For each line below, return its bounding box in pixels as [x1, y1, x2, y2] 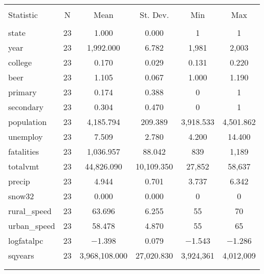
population [8, 116, 47, 128]
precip [8, 175, 30, 187]
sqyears [8, 249, 34, 261]
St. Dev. [139, 9, 169, 20]
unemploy [8, 131, 43, 142]
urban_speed [8, 220, 55, 231]
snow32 [8, 190, 34, 202]
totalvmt [8, 160, 39, 172]
